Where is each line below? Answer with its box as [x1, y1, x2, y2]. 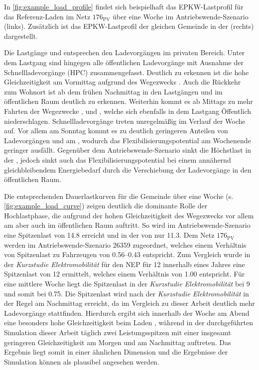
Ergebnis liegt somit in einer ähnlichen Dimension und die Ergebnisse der [4, 347, 228, 357]
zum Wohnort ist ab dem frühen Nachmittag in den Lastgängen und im [4, 86, 223, 96]
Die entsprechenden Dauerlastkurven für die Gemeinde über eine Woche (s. [4, 190, 234, 201]
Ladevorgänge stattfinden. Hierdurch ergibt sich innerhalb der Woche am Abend [4, 307, 250, 318]
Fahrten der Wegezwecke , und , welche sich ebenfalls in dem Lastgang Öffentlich [4, 105, 252, 116]
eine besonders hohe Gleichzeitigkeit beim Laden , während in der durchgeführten [4, 317, 253, 328]
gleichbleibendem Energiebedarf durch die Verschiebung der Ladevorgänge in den [4, 164, 252, 175]
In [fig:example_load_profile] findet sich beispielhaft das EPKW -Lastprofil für [4, 1, 244, 11]
